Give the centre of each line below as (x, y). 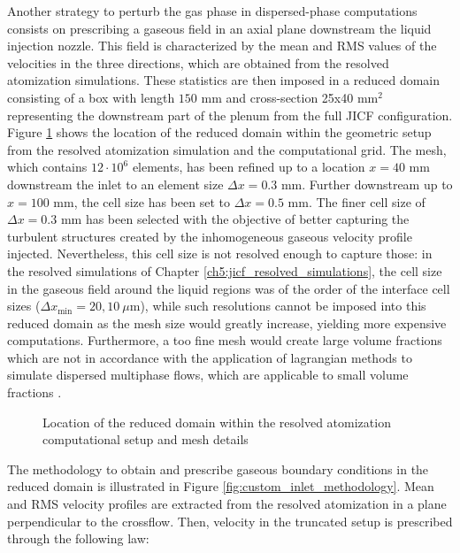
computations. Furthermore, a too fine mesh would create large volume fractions (225, 340)
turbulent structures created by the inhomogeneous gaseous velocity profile (210, 236)
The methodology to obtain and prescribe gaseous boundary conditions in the (218, 469)
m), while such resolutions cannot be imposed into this (278, 306)
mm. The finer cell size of (356, 201)
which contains (47, 167)
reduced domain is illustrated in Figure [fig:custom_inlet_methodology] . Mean (221, 486)
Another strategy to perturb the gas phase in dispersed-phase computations (212, 11)
